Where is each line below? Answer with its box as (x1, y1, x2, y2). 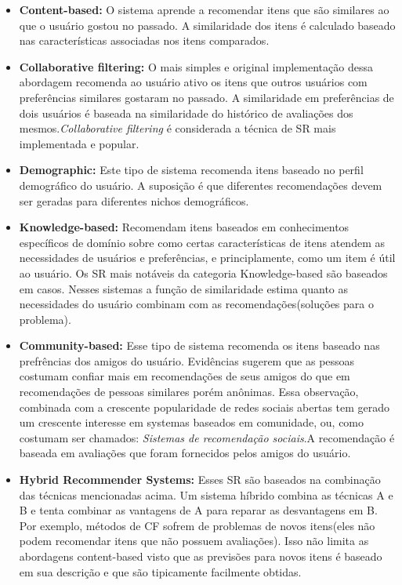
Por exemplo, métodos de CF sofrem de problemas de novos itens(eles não (19, 517, 375, 533)
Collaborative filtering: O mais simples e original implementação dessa (19, 58, 373, 74)
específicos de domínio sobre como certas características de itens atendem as (19, 234, 385, 250)
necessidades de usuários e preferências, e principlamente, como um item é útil (19, 249, 396, 266)
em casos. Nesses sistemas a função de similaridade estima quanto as (19, 280, 349, 296)
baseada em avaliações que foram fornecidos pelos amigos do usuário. (19, 445, 351, 461)
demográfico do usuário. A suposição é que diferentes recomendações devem (19, 176, 382, 193)
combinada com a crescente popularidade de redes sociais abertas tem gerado (19, 398, 390, 415)
